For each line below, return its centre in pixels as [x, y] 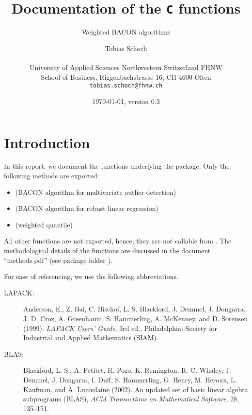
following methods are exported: [52, 175]
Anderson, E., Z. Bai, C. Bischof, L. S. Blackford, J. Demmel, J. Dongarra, [135, 309]
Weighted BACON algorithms [126, 32]
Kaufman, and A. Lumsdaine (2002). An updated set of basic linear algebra [136, 389]
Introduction [47, 143]
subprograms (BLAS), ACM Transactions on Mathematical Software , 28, [131, 399]
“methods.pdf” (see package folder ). [58, 260]
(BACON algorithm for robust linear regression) [87, 208]
